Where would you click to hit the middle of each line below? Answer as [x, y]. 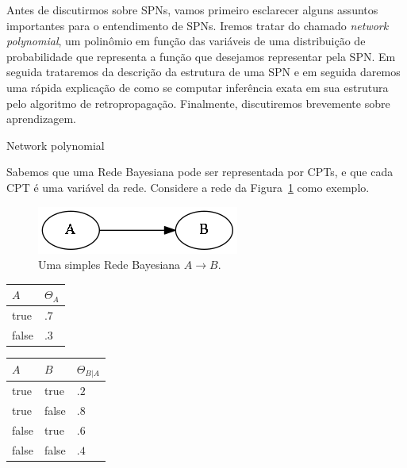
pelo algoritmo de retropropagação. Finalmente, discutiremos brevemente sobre [198, 103]
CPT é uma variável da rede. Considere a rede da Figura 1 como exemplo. [188, 187]
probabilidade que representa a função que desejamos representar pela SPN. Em [201, 56]
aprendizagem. [41, 119]
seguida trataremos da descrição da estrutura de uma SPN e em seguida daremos [203, 72]
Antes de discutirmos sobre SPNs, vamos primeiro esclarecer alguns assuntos [192, 10]
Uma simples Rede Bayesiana [109, 265]
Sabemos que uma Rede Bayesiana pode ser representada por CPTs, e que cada [200, 172]
